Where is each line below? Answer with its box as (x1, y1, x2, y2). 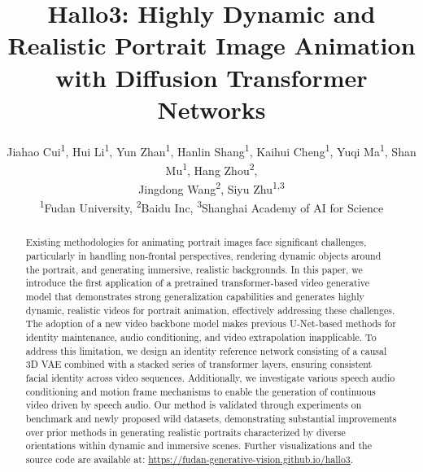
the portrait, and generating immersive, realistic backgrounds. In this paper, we (25, 262, 363, 276)
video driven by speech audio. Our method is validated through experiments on (25, 398, 362, 412)
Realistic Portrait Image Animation (7, 28, 416, 62)
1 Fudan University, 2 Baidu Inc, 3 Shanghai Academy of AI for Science (39, 197, 384, 216)
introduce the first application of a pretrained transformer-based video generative (25, 276, 370, 290)
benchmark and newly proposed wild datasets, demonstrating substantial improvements (25, 412, 397, 426)
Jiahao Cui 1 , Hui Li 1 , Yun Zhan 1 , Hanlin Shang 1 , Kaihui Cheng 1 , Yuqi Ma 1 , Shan (7, 140, 416, 160)
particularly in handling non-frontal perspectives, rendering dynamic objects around (25, 249, 382, 263)
